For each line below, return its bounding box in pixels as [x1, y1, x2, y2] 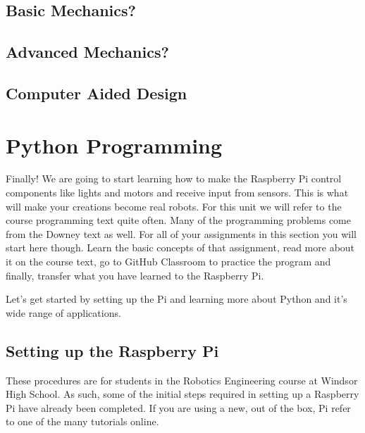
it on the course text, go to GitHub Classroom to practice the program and [6, 254, 331, 269]
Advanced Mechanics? [6, 41, 169, 63]
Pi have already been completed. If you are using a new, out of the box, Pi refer [6, 400, 351, 415]
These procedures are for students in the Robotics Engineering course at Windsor [6, 372, 358, 387]
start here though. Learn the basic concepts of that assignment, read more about [6, 240, 355, 255]
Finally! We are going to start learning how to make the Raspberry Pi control [6, 171, 342, 186]
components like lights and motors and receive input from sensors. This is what [6, 185, 349, 200]
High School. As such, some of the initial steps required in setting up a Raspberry [6, 387, 359, 401]
